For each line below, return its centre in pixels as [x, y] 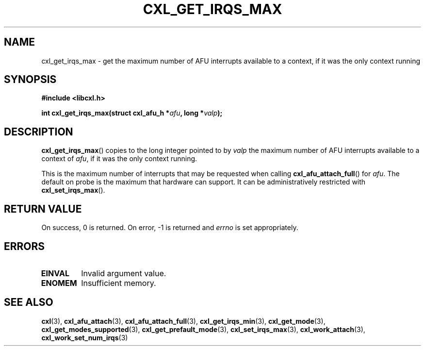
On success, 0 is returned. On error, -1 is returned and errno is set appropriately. [170, 228]
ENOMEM [59, 283]
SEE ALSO [29, 302]
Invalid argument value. [124, 273]
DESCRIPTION [39, 132]
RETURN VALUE [43, 209]
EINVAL [55, 273]
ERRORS [25, 246]
